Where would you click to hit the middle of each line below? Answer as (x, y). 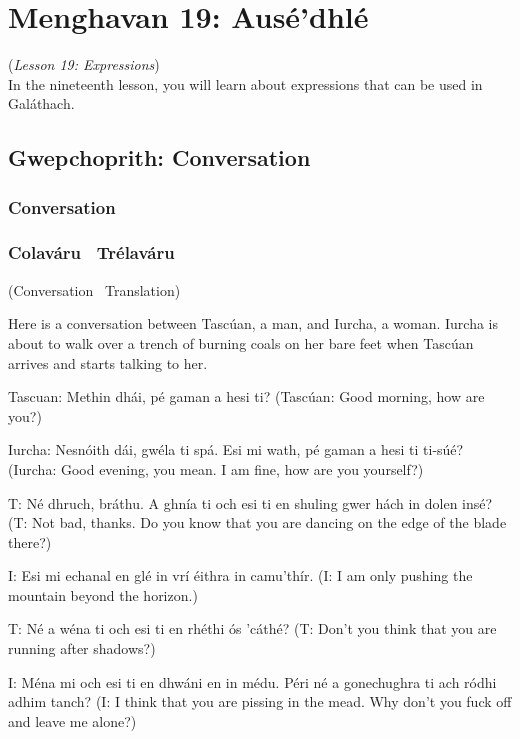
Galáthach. (41, 103)
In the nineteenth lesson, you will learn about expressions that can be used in (245, 83)
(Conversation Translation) (94, 289)
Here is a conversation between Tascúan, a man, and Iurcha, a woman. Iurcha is (253, 323)
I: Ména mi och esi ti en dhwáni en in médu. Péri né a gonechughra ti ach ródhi (252, 681)
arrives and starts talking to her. (108, 362)
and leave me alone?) (72, 720)
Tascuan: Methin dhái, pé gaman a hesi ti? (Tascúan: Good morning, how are (246, 396)
